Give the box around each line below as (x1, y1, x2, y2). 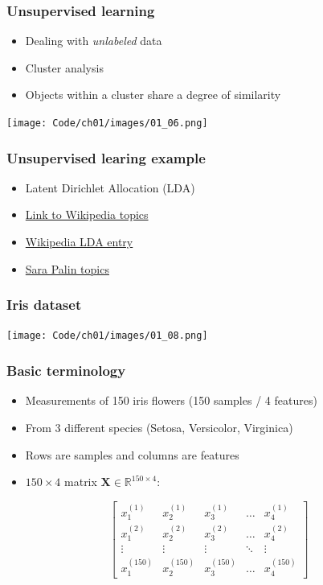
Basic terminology (6, 360, 126, 381)
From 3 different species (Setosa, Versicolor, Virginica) (25, 418, 293, 435)
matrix (64, 473, 97, 490)
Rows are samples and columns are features (25, 446, 239, 463)
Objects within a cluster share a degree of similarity (25, 86, 281, 103)
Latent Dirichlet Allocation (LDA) (25, 179, 195, 196)
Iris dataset (6, 295, 82, 315)
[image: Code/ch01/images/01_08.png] (6, 330, 208, 342)
